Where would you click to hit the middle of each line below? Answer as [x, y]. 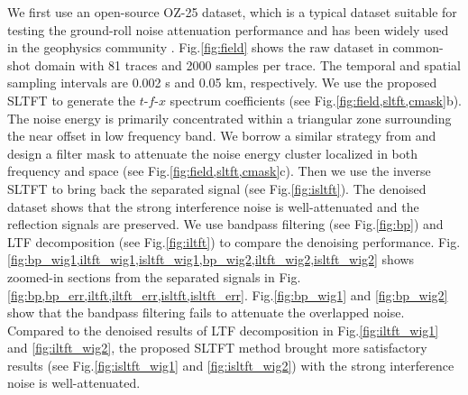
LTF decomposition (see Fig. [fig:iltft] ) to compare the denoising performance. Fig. [234, 241]
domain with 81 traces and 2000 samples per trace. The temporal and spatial [248, 64]
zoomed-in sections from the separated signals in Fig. [154, 276]
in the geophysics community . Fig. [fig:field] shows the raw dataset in [198, 47]
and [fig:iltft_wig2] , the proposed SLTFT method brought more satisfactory [217, 348]
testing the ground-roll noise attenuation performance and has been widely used [228, 29]
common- [418, 47]
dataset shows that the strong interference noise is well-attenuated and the [213, 206]
